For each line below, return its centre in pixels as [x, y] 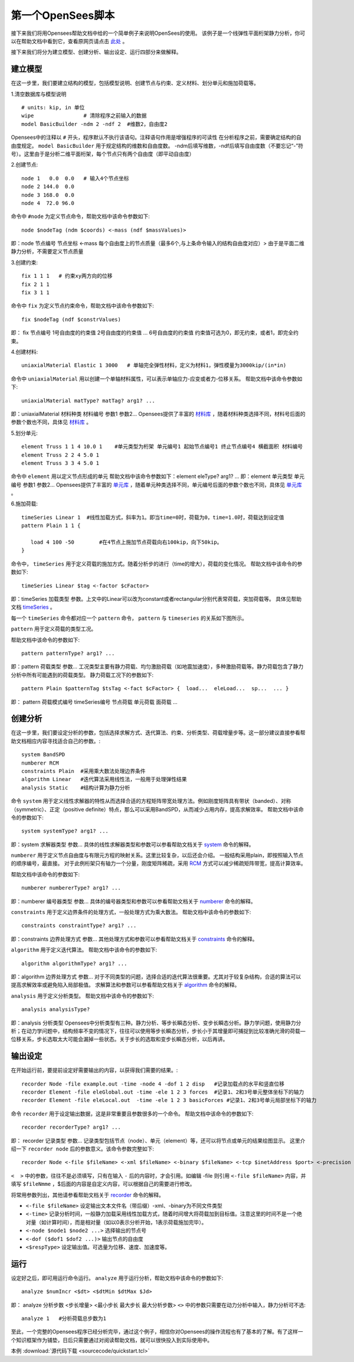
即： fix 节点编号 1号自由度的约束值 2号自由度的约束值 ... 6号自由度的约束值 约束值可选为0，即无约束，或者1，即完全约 [155, 333]
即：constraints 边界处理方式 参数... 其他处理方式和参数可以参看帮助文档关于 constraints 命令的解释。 [134, 939]
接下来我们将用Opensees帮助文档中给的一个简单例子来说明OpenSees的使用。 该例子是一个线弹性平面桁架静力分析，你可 [158, 33]
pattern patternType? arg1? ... [68, 653]
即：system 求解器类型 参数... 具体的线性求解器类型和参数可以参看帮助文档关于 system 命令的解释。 [132, 844]
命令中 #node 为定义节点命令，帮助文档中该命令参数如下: [81, 216]
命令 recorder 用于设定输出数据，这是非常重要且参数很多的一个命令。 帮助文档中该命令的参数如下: [132, 1113]
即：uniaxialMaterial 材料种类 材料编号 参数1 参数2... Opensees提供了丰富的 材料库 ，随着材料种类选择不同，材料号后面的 [158, 414]
